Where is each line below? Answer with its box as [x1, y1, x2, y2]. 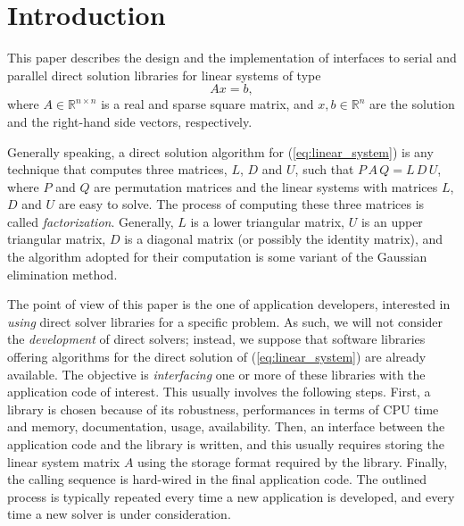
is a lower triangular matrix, [190, 212, 344, 230]
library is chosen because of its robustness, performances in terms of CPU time [7, 399, 439, 418]
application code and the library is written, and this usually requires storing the [7, 435, 444, 453]
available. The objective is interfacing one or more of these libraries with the [7, 364, 426, 383]
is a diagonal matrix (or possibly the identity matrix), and [124, 230, 443, 248]
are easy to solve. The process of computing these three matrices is [58, 195, 425, 213]
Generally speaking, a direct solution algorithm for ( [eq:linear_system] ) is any [7, 142, 434, 161]
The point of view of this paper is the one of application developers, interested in [7, 295, 451, 313]
